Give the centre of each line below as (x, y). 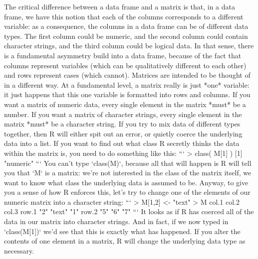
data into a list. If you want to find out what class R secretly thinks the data (122, 143)
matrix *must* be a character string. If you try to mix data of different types (122, 124)
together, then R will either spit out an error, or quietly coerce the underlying (123, 133)
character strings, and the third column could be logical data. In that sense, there (129, 46)
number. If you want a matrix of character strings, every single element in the (123, 114)
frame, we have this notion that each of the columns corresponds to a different (124, 16)
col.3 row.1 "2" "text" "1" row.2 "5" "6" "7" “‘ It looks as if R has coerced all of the (129, 211)
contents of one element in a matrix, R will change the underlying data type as (125, 241)
